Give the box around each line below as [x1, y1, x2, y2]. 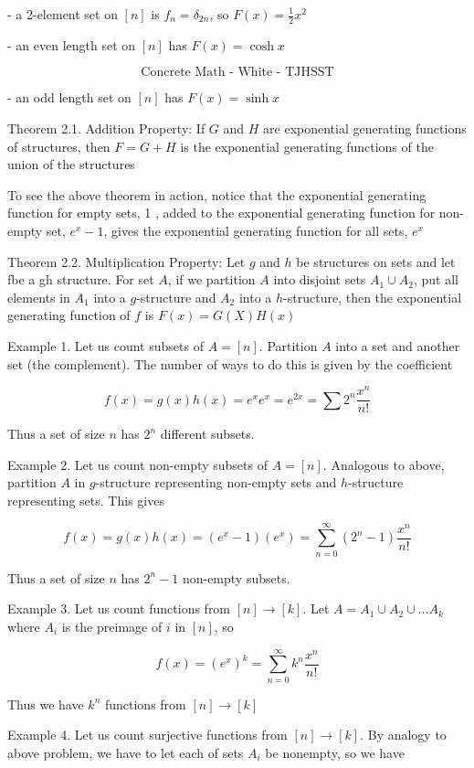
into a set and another [335, 336, 460, 355]
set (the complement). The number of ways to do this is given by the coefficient [7, 354, 453, 373]
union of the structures [7, 155, 135, 174]
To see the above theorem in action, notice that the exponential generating [7, 185, 427, 204]
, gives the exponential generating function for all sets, [103, 220, 408, 240]
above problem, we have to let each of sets [7, 742, 244, 762]
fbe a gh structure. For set [7, 270, 154, 289]
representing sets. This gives [7, 491, 164, 510]
